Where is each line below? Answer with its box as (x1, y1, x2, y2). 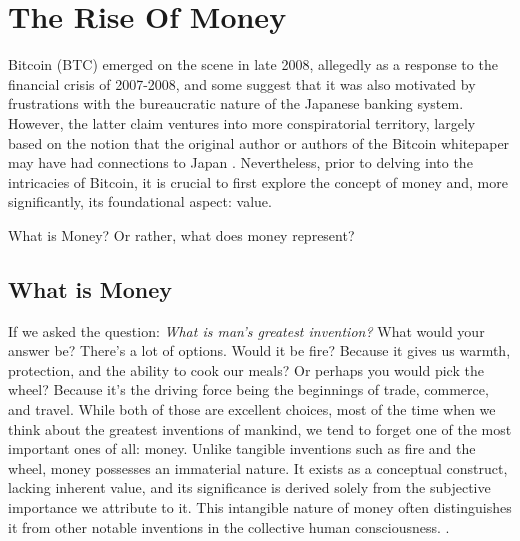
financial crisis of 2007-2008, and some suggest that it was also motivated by (8, 73, 476, 94)
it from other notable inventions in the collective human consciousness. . (8, 516, 450, 537)
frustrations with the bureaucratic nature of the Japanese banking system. (8, 93, 464, 114)
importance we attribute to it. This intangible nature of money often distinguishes (8, 497, 512, 518)
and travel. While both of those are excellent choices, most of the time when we (8, 399, 496, 420)
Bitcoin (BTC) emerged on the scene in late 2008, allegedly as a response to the (8, 54, 498, 75)
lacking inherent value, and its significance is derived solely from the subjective (8, 477, 491, 498)
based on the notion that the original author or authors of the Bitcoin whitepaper (8, 132, 510, 153)
